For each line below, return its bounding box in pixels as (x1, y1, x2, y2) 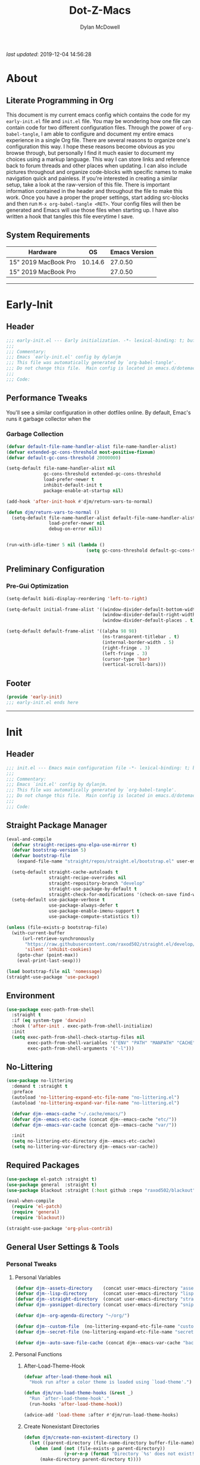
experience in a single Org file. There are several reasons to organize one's (6, 136, 190, 143)
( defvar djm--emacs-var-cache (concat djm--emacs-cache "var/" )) (11, 1122, 177, 1128)
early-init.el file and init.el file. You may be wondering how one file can (6, 117, 192, 124)
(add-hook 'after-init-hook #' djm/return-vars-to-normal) (6, 498, 153, 504)
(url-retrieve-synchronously (21, 935, 95, 941)
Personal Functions (14, 1350, 62, 1357)
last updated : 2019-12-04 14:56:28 (6, 50, 92, 57)
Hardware (28, 247, 57, 256)
